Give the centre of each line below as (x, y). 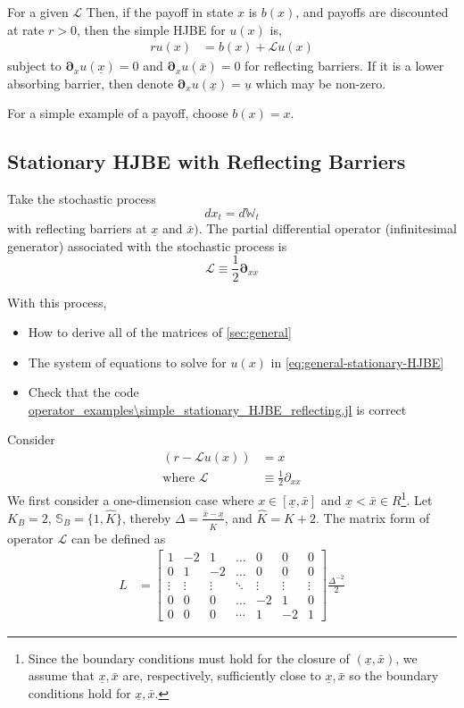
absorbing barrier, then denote (91, 83)
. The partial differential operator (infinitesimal (327, 228)
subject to (34, 66)
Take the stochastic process (82, 199)
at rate (26, 29)
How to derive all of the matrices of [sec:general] (160, 332)
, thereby (146, 517)
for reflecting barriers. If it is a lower (344, 66)
